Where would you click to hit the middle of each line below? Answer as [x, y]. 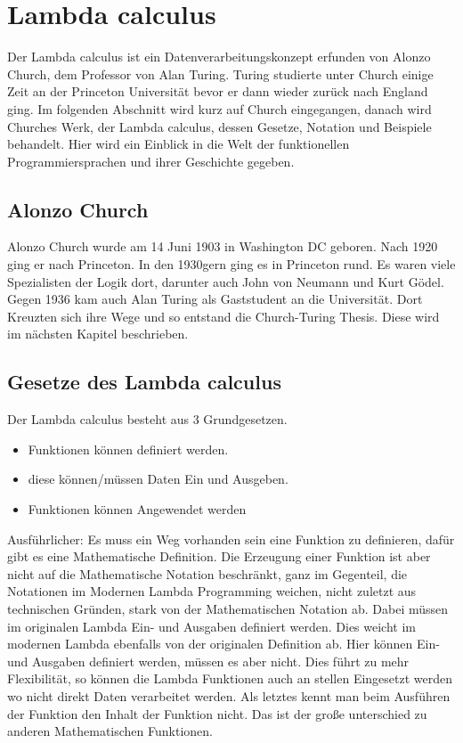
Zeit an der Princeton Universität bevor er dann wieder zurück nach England [218, 91]
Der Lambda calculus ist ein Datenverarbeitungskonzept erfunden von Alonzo [219, 57]
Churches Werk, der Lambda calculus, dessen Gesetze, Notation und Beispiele [219, 126]
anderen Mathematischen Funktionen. [110, 731]
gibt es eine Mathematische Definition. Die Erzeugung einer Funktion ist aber [219, 556]
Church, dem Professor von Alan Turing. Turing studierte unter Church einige [220, 73]
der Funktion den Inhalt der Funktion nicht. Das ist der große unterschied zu [217, 713]
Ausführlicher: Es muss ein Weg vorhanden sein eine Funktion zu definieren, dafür [231, 539]
